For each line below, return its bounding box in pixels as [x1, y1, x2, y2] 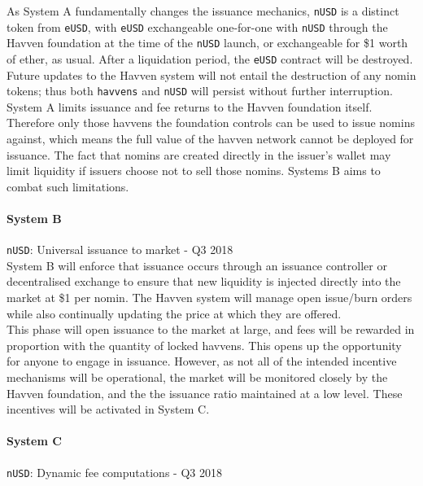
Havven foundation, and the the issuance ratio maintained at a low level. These [7, 384, 403, 401]
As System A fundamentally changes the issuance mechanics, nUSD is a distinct [7, 2, 399, 19]
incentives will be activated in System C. [7, 401, 210, 418]
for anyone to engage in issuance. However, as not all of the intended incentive [7, 352, 397, 370]
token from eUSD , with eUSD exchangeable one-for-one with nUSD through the [7, 18, 388, 35]
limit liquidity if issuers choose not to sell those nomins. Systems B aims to [7, 162, 381, 179]
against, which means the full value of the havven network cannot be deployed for [7, 130, 414, 147]
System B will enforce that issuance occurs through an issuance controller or [7, 256, 387, 274]
